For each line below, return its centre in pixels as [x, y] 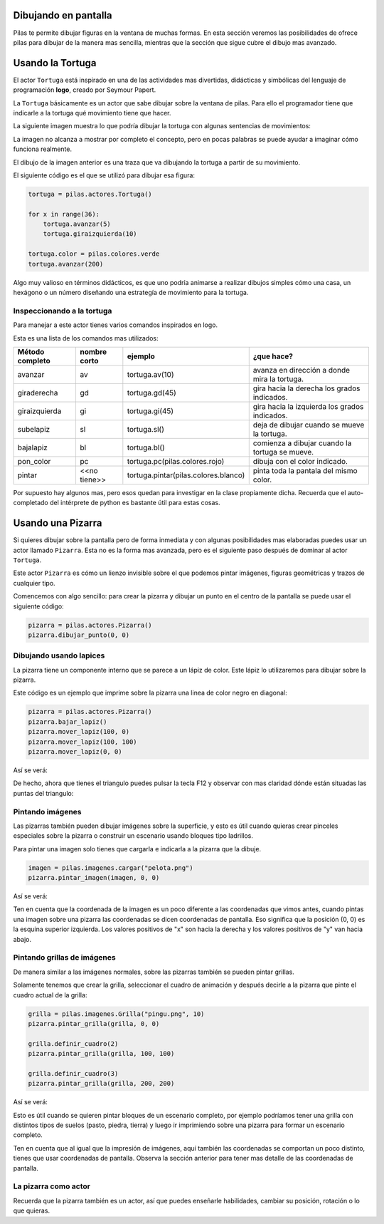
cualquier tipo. [34, 583]
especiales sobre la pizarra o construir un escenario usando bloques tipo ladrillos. [133, 836]
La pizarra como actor [52, 1186]
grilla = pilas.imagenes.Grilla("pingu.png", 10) [116, 1014]
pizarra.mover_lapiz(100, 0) [79, 732]
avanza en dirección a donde [302, 370]
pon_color [34, 461]
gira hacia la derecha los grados [306, 388]
